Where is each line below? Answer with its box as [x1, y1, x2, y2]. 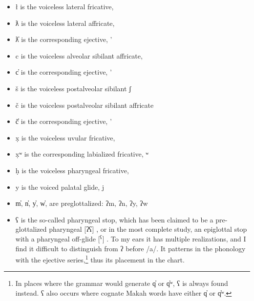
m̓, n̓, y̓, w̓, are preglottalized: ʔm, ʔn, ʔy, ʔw [15, 198, 148, 208]
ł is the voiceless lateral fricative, [15, 1, 114, 11]
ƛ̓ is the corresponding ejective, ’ [15, 34, 112, 44]
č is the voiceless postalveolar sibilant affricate [15, 100, 154, 110]
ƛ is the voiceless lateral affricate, [15, 18, 115, 28]
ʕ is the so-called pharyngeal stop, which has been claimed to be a [15, 214, 213, 224]
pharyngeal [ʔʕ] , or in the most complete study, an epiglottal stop [49, 224, 247, 234]
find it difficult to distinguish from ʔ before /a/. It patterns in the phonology [15, 243, 246, 253]
